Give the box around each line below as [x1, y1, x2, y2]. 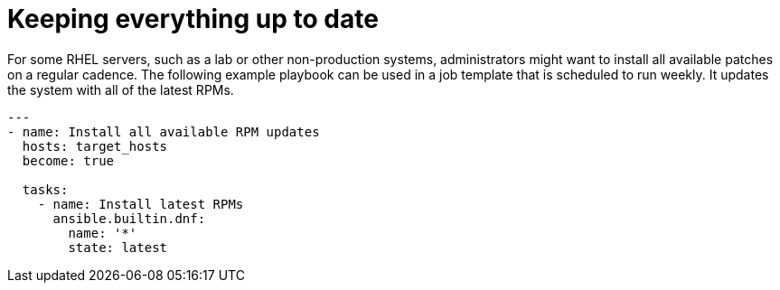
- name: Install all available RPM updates [7, 124, 320, 139]
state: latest [68, 239, 168, 255]
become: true [22, 153, 115, 168]
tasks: [22, 182, 69, 197]
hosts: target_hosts [22, 138, 168, 154]
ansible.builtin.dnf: [52, 210, 206, 226]
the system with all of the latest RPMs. [7, 81, 234, 98]
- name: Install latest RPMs [37, 196, 244, 211]
